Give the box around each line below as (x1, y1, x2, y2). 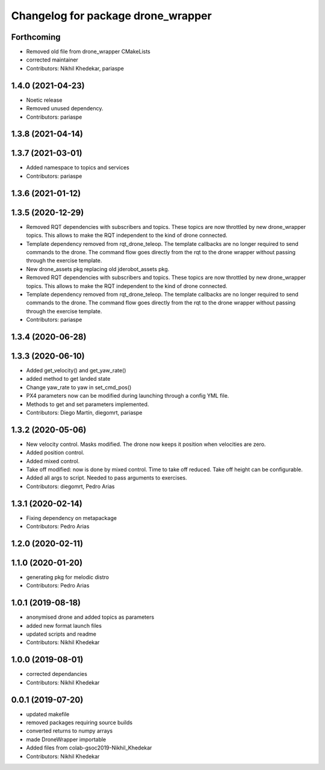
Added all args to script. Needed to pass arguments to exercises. (26, 474, 187, 481)
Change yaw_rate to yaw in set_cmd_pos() (26, 383, 132, 391)
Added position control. (26, 449, 84, 456)
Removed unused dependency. (26, 105, 104, 112)
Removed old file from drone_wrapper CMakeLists (26, 48, 150, 55)
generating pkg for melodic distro (26, 574, 110, 581)
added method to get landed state (26, 375, 111, 383)
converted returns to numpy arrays (26, 727, 113, 734)
